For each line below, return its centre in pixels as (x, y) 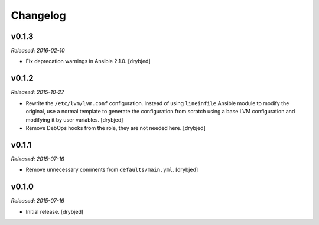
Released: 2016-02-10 (38, 51)
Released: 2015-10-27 (38, 92)
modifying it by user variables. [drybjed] (74, 120)
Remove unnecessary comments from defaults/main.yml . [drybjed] (112, 170)
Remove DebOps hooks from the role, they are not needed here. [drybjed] (116, 128)
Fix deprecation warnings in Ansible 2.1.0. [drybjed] (88, 61)
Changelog (38, 15)
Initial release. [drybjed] (55, 211)
